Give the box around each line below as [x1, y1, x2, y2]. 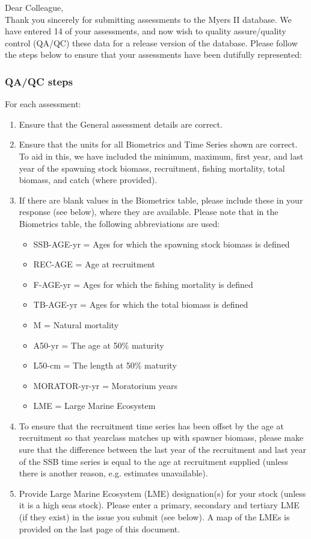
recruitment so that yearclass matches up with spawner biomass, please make [19, 431, 304, 444]
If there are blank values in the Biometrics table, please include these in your [19, 193, 303, 206]
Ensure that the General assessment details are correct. [19, 117, 223, 130]
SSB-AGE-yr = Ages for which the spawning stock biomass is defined [33, 237, 290, 250]
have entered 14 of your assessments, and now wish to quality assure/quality [5, 25, 286, 37]
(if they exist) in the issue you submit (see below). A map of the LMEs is [19, 511, 290, 523]
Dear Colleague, [5, 1, 64, 13]
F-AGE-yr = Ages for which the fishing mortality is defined [33, 278, 253, 290]
